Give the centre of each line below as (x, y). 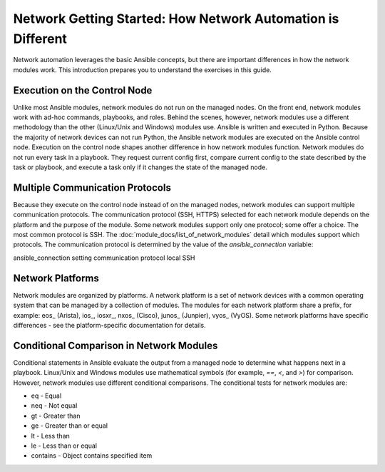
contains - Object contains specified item (92, 456)
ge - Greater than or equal (70, 426)
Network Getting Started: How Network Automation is (176, 19)
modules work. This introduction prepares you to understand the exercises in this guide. (143, 70)
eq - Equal (46, 396)
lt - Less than (51, 436)
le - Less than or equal (64, 446)
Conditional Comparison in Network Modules (115, 345)
